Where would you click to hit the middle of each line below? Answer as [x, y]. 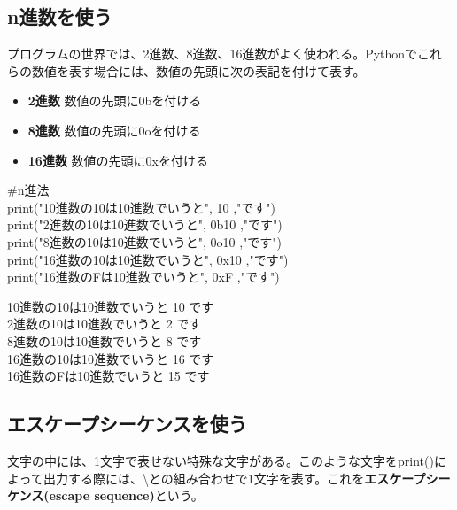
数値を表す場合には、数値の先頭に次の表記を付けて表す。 [198, 70]
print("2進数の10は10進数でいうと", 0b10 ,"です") [145, 224]
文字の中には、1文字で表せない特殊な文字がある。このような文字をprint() [221, 460]
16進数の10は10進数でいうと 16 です [111, 358]
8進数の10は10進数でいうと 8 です [105, 340]
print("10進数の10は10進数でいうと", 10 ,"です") [141, 207]
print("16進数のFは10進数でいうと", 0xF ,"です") [143, 277]
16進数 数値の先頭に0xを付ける [118, 160]
